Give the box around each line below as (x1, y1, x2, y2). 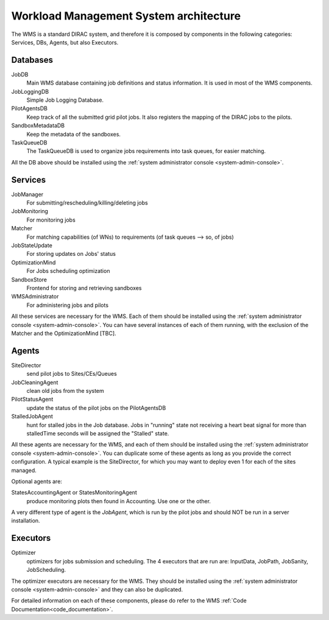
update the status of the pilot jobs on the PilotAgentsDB (26, 404, 166, 411)
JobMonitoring (11, 208, 49, 215)
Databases (11, 55, 54, 65)
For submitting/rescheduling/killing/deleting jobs (26, 199, 149, 206)
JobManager (11, 191, 44, 198)
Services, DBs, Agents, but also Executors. (11, 38, 119, 46)
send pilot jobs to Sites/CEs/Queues (26, 370, 117, 378)
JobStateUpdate (11, 242, 53, 249)
